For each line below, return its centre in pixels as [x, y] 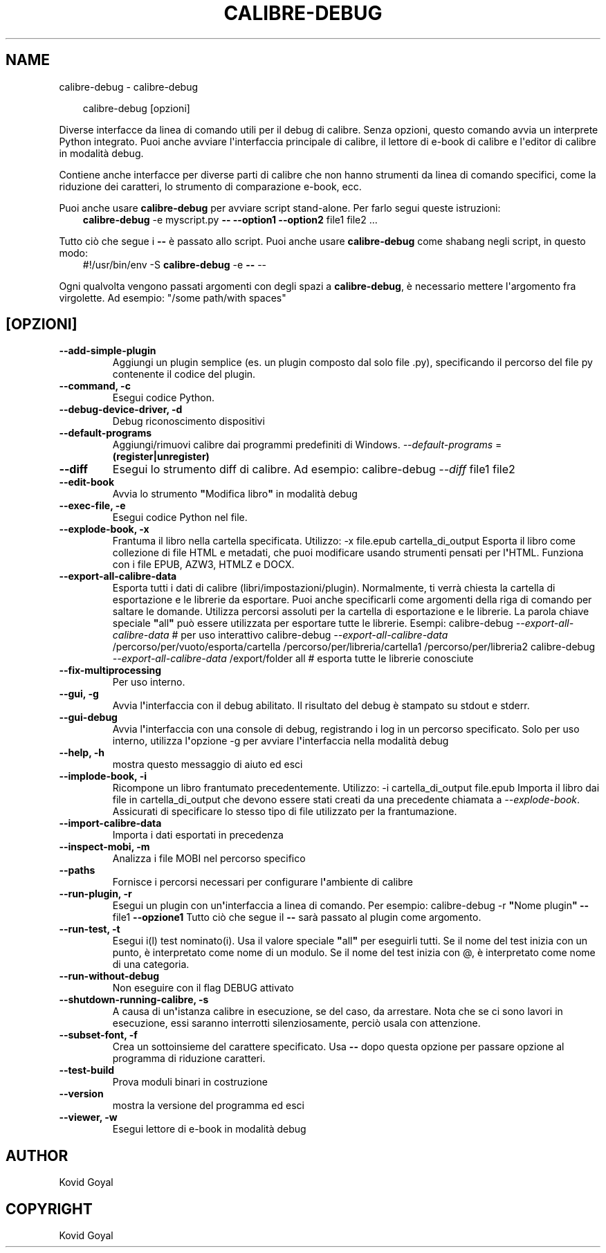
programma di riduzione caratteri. [189, 1059]
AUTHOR [37, 1155]
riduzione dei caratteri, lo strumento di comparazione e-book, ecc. [210, 186]
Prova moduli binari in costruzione [190, 1082]
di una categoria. [151, 964]
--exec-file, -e [92, 506]
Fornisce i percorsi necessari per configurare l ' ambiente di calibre [263, 882]
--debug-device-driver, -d [121, 410]
